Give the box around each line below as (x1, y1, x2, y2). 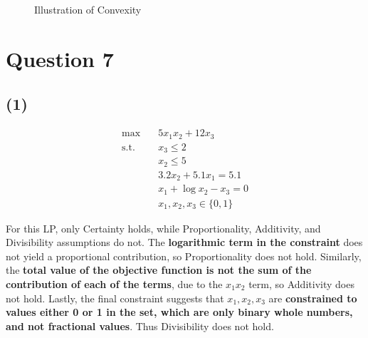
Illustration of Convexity (34, 2, 142, 16)
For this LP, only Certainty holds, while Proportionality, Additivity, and (6, 220, 321, 235)
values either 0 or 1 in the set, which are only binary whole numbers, (6, 304, 353, 319)
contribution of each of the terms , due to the (6, 277, 223, 291)
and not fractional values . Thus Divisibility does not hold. (6, 318, 274, 333)
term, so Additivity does (248, 277, 354, 291)
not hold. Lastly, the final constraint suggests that (6, 290, 224, 305)
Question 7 (6, 43, 114, 73)
